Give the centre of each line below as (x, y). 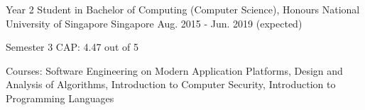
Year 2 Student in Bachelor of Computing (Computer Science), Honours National (183, 9)
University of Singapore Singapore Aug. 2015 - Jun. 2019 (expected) (154, 23)
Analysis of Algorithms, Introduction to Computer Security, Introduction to (171, 84)
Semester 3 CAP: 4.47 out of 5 (72, 47)
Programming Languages (60, 98)
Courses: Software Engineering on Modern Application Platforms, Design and (174, 70)
